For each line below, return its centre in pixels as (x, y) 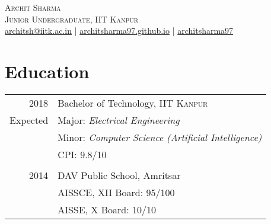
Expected (29, 120)
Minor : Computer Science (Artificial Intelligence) (160, 137)
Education (47, 71)
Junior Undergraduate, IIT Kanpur (72, 19)
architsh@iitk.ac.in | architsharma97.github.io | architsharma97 (119, 31)
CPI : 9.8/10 (82, 154)
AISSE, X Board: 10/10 (107, 209)
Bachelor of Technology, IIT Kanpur (133, 103)
